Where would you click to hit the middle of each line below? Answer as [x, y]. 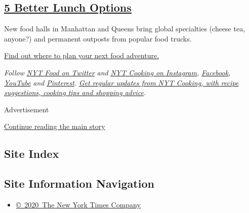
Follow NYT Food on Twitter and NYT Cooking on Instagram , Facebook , [117, 72]
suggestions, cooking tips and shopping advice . [75, 92]
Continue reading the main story [55, 126]
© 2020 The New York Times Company [78, 204]
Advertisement [27, 109]
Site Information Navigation [79, 183]
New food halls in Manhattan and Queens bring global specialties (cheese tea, [125, 29]
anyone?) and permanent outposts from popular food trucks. [98, 38]
